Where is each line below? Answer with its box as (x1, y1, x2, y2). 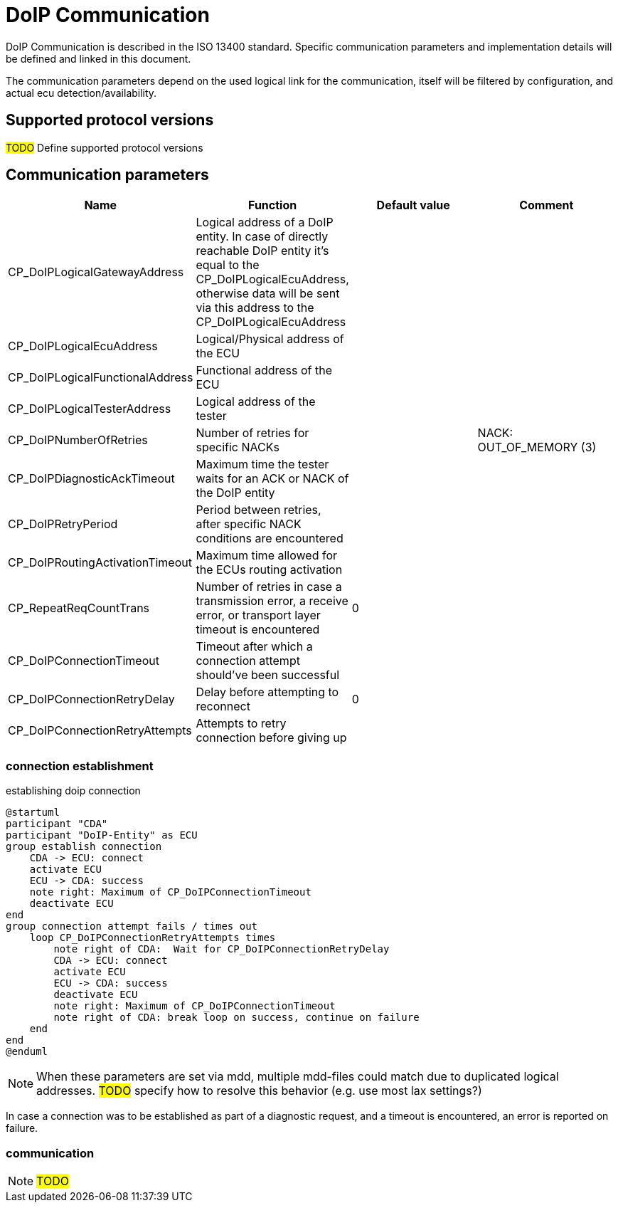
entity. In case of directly (196, 229, 329, 244)
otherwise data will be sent (196, 286, 340, 301)
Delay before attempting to (196, 685, 339, 700)
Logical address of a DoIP (196, 215, 334, 230)
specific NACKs (196, 440, 279, 455)
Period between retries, (196, 503, 321, 518)
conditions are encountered (196, 531, 343, 546)
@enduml (6, 1046, 48, 1058)
